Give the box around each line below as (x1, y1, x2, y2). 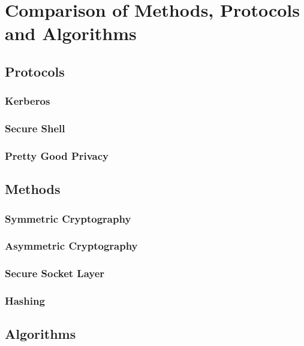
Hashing (5, 293, 45, 308)
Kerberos (5, 93, 50, 108)
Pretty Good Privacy (5, 148, 109, 163)
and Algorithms (5, 21, 137, 45)
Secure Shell (5, 121, 65, 136)
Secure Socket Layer (5, 266, 105, 281)
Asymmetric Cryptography (5, 238, 138, 253)
